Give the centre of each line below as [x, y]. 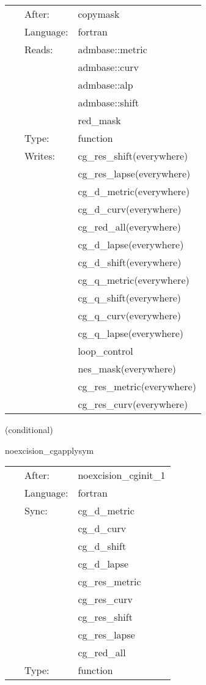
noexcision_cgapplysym [50, 450]
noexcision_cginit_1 [122, 475]
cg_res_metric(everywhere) [137, 386]
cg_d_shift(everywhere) [130, 262]
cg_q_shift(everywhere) [129, 298]
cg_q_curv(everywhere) [129, 315]
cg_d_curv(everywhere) [130, 209]
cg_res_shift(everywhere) [133, 156]
